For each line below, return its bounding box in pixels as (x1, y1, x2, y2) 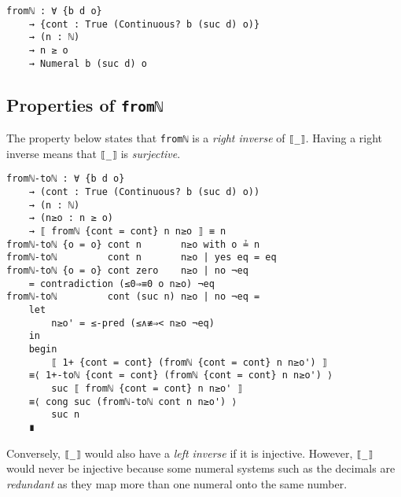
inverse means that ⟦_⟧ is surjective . (6, 145, 181, 161)
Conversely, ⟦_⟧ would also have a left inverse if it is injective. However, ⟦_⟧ (6, 444, 373, 461)
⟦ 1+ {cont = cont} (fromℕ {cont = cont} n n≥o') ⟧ (51, 356, 328, 368)
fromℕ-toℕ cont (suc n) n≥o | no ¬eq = (6, 291, 260, 303)
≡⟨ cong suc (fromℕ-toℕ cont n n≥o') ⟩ (28, 396, 237, 407)
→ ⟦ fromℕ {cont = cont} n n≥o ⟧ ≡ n (28, 226, 226, 237)
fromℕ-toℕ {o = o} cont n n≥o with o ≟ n (6, 238, 260, 250)
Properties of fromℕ (6, 92, 164, 116)
